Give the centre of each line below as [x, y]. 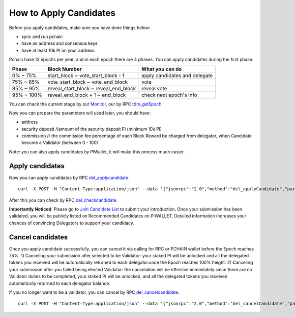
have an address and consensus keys [59, 43]
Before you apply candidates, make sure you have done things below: [80, 28]
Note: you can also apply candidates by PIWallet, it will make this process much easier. [97, 152]
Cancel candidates [39, 237]
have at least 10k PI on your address [58, 50]
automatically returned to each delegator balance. [60, 283]
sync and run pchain [42, 36]
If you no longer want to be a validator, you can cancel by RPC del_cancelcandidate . [94, 292]
